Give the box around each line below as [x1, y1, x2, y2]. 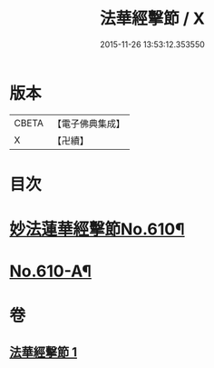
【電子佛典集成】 [52, 117, 125, 130]
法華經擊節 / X [99, 8, 206, 29]
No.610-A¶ [9, 261, 92, 282]
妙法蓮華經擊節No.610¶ [9, 219, 185, 240]
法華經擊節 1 [9, 344, 78, 360]
